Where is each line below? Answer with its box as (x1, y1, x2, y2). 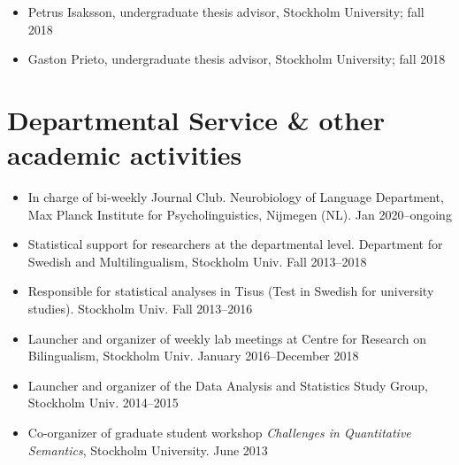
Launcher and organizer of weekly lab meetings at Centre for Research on (27, 329, 427, 347)
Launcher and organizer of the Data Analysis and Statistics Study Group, (27, 376, 428, 394)
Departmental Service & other (7, 101, 386, 137)
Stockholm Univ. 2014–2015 (27, 393, 179, 412)
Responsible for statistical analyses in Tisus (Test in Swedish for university (27, 282, 434, 300)
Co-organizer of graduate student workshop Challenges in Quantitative (27, 423, 411, 442)
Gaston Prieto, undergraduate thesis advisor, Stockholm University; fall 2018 (27, 50, 446, 68)
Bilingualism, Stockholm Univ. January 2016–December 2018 (27, 346, 359, 365)
